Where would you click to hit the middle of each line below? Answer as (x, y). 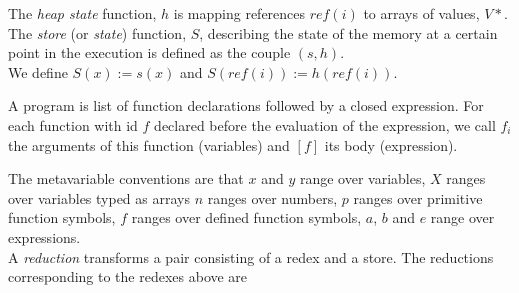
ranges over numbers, (272, 197)
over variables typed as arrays (99, 197)
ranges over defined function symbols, (246, 217)
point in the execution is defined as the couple (149, 52)
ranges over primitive (418, 197)
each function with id (73, 124)
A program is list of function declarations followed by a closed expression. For (246, 105)
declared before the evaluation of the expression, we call (325, 124)
